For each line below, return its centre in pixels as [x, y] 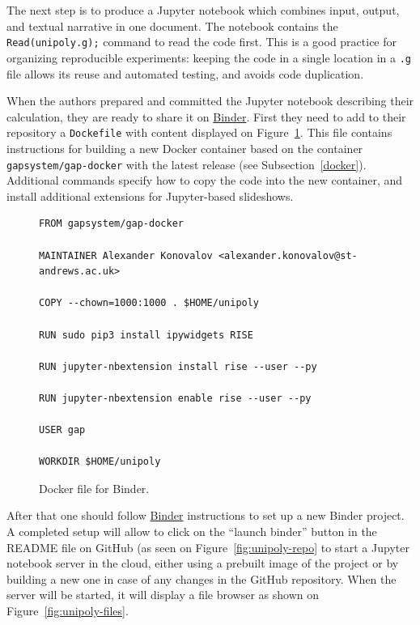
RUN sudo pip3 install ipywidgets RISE [146, 335]
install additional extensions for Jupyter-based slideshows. [150, 196]
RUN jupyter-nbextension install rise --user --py [178, 366]
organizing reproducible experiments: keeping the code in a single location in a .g [209, 57]
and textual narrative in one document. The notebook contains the [172, 26]
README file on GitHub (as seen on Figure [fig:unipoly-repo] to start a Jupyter [208, 547]
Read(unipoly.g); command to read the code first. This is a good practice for [202, 42]
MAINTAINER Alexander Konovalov [126, 255]
